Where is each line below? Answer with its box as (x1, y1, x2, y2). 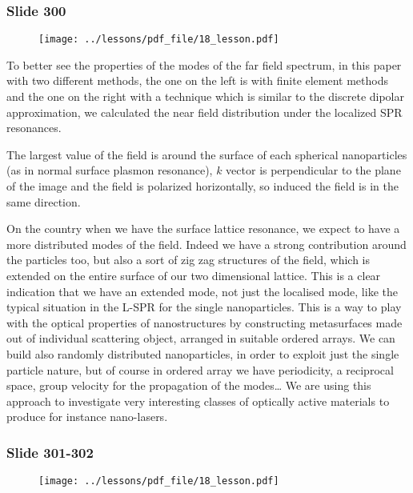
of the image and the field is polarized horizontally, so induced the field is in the (6, 178, 399, 194)
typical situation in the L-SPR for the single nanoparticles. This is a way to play (6, 299, 402, 315)
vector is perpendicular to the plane (226, 162, 401, 178)
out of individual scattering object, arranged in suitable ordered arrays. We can (6, 330, 395, 347)
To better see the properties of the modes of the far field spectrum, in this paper (6, 56, 402, 73)
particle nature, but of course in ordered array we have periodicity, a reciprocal (6, 361, 394, 378)
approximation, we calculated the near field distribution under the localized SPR (6, 103, 403, 120)
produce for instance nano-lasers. (6, 408, 168, 425)
